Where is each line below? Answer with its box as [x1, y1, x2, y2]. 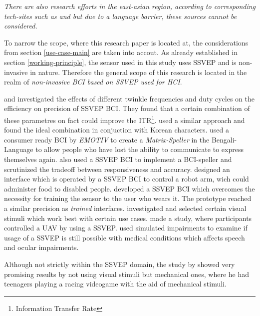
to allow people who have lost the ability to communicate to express [35, 144, 244, 154]
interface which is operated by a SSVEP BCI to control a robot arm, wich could [4, 173, 249, 184]
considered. [4, 20, 37, 31]
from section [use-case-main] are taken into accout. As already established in [4, 47, 238, 57]
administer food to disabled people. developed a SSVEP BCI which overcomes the [4, 183, 255, 193]
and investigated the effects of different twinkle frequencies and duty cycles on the [4, 93, 255, 103]
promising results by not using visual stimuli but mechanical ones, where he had [4, 268, 250, 279]
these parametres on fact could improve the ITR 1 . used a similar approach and [4, 113, 245, 125]
